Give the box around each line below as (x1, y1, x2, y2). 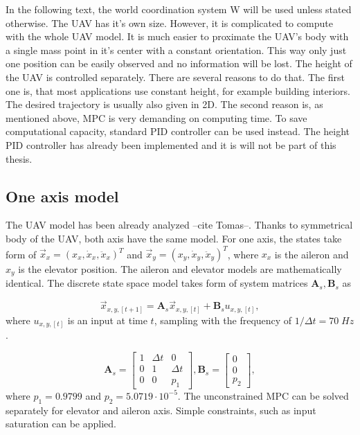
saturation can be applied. (6, 416, 116, 431)
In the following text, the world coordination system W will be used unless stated (6, 2, 352, 16)
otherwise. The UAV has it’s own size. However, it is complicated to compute (6, 15, 333, 30)
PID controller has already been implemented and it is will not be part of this (6, 137, 336, 152)
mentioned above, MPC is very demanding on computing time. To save (6, 110, 307, 125)
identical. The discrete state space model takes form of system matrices (6, 276, 308, 290)
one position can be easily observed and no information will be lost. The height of (6, 56, 352, 71)
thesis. (6, 151, 33, 166)
